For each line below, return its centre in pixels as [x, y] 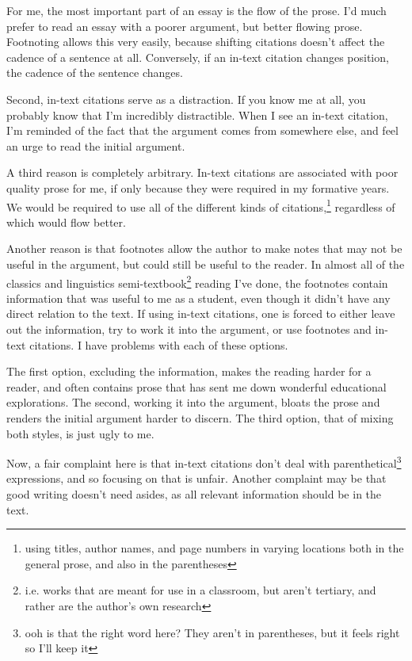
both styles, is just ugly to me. [80, 433]
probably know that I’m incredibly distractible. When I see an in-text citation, [197, 115]
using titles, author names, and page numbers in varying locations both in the [214, 548]
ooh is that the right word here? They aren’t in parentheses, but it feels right [212, 632]
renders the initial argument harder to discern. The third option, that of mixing [200, 417]
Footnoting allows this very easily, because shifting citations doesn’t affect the [196, 42]
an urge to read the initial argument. [96, 145]
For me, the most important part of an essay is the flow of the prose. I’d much [196, 10]
